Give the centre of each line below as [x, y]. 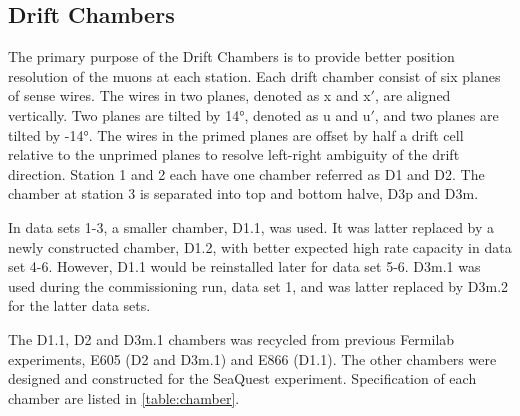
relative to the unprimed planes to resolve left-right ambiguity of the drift [234, 154]
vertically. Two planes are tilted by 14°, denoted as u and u [189, 114]
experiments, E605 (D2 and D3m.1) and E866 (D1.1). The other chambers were [252, 358]
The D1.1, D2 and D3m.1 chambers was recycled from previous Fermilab [231, 338]
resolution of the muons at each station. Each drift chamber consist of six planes [254, 75]
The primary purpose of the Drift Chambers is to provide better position [231, 56]
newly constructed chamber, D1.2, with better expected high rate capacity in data [260, 246]
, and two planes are [436, 114]
